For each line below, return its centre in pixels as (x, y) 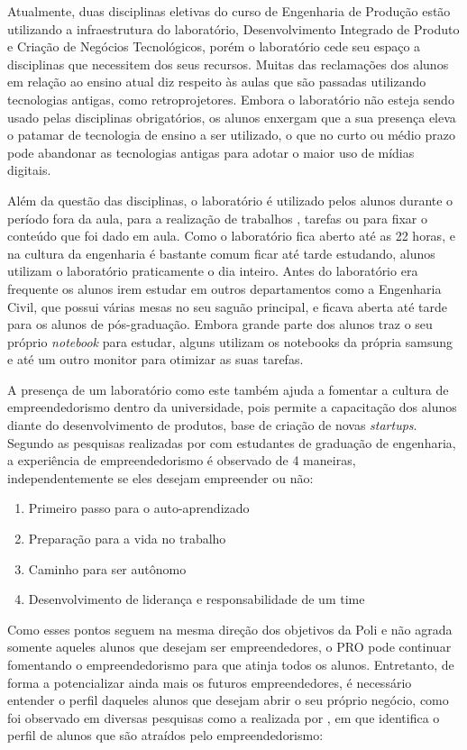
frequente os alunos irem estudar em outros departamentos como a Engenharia (224, 288)
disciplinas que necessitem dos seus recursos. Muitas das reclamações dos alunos (228, 64)
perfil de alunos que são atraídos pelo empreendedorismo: (165, 735)
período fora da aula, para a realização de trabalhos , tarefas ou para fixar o (218, 218)
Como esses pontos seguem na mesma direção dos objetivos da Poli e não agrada (230, 629)
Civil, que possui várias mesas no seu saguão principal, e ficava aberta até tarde (227, 306)
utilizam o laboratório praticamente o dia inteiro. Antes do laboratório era (213, 271)
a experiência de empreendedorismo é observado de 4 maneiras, (182, 460)
